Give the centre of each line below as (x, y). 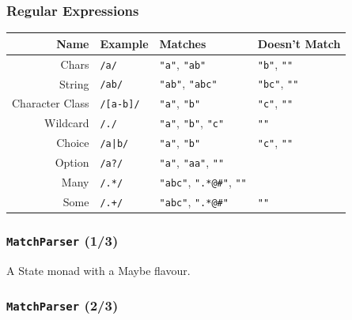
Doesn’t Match (299, 43)
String (74, 83)
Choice (73, 143)
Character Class (51, 103)
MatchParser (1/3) (62, 240)
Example (124, 43)
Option (72, 162)
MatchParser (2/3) (62, 305)
